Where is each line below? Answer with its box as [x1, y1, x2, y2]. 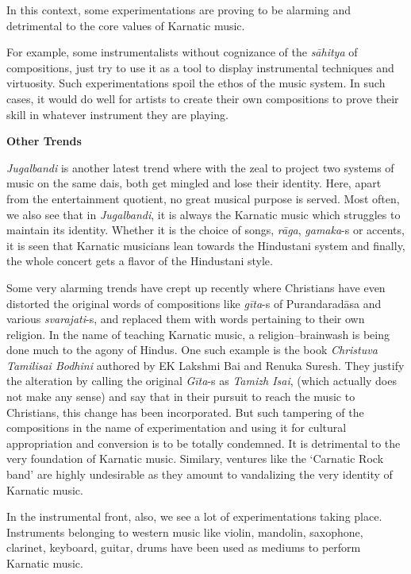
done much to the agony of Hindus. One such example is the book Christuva [6, 341, 378, 358]
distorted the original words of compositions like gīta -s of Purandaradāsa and [6, 295, 382, 311]
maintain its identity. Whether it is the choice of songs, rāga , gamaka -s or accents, [6, 222, 405, 238]
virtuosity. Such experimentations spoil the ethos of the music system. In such [6, 75, 386, 91]
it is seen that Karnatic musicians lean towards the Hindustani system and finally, [6, 237, 405, 253]
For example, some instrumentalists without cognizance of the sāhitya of [6, 44, 358, 60]
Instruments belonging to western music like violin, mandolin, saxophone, [6, 523, 363, 540]
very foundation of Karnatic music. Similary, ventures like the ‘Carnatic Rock [6, 450, 384, 467]
